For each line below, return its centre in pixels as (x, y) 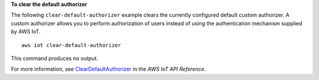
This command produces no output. (55, 58)
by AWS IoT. (26, 32)
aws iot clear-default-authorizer (71, 45)
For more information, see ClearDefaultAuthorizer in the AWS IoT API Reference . (108, 69)
